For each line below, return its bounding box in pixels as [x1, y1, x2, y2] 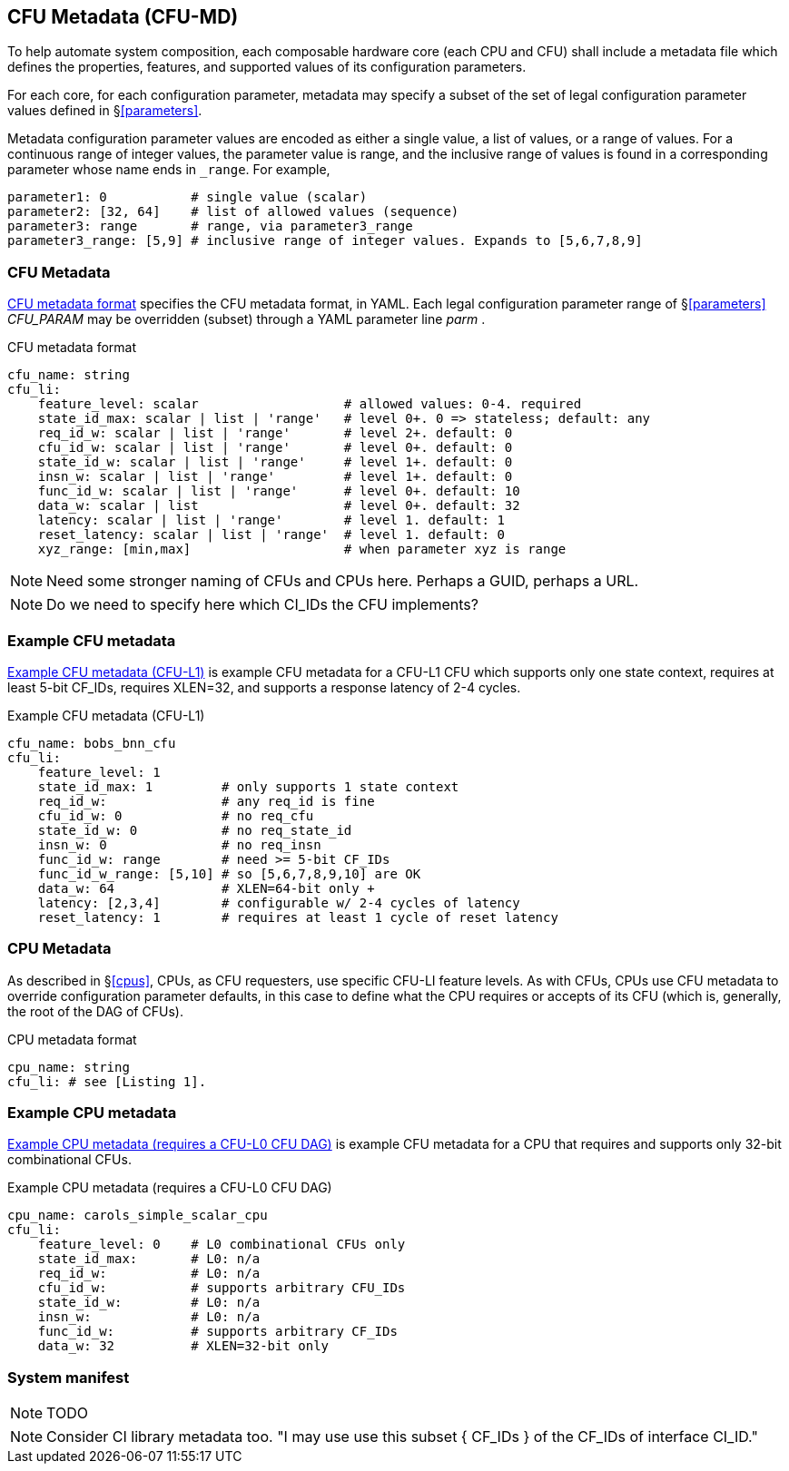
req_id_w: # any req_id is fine [37, 793, 375, 809]
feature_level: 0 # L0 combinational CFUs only [37, 1237, 406, 1252]
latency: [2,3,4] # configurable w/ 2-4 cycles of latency [37, 895, 520, 910]
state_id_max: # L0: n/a [37, 1251, 261, 1267]
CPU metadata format [7, 1031, 137, 1047]
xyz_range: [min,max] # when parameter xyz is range [37, 542, 567, 557]
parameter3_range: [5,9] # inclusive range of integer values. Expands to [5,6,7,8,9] [7, 233, 643, 249]
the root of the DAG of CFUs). [7, 1003, 183, 1019]
